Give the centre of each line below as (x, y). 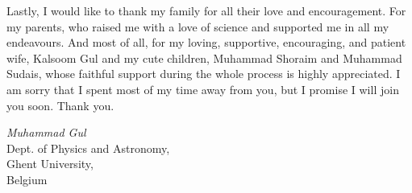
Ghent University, (50, 164)
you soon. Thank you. (60, 105)
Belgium (27, 179)
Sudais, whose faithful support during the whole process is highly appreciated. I (204, 74)
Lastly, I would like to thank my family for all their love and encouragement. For (206, 10)
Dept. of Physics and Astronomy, (88, 148)
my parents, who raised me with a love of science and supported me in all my (198, 26)
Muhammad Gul (46, 132)
